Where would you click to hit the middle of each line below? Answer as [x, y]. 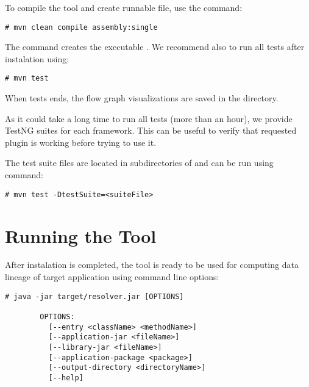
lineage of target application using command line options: [112, 277]
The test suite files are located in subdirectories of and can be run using [139, 163]
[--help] [66, 378]
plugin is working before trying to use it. [81, 142]
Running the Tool [81, 235]
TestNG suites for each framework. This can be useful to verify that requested [151, 130]
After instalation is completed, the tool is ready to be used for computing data [152, 265]
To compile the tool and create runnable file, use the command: [124, 7]
